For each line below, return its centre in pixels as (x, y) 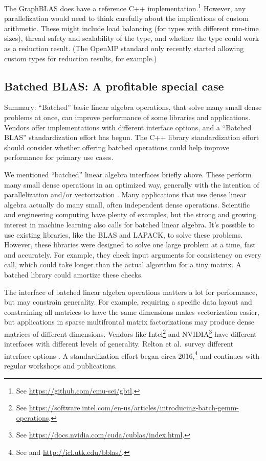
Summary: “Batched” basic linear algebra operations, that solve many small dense (133, 107)
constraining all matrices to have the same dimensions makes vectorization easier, (132, 312)
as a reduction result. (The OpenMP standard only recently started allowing (124, 48)
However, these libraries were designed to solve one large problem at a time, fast (130, 245)
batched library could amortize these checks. (74, 274)
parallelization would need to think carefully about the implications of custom (126, 18)
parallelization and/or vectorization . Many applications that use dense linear (125, 194)
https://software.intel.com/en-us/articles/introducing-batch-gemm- (134, 408)
